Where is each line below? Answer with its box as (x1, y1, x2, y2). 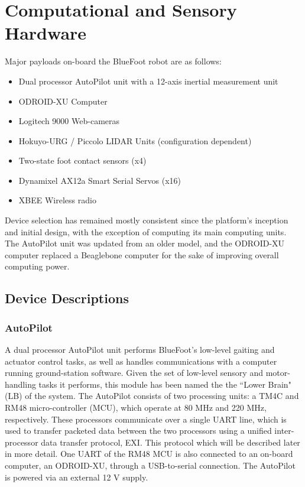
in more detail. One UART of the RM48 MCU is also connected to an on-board (5, 447, 293, 460)
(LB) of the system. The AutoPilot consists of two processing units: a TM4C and (5, 389, 299, 402)
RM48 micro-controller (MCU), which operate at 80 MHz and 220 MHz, (5, 401, 267, 413)
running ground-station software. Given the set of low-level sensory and (5, 366, 263, 379)
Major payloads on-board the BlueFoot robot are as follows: (5, 55, 222, 67)
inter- (274, 424, 294, 437)
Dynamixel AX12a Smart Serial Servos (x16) (18, 174, 181, 186)
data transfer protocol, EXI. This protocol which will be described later (41, 436, 300, 448)
